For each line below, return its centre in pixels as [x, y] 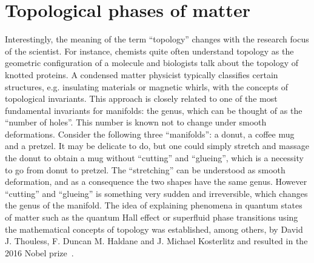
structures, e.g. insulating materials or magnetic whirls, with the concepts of [146, 86]
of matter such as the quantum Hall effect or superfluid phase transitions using [152, 217]
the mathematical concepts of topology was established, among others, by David [154, 229]
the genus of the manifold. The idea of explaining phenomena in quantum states [154, 205]
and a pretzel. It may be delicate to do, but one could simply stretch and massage [157, 146]
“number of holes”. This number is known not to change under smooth [136, 122]
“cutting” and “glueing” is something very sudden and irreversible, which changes [156, 193]
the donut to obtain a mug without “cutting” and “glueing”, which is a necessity [154, 158]
